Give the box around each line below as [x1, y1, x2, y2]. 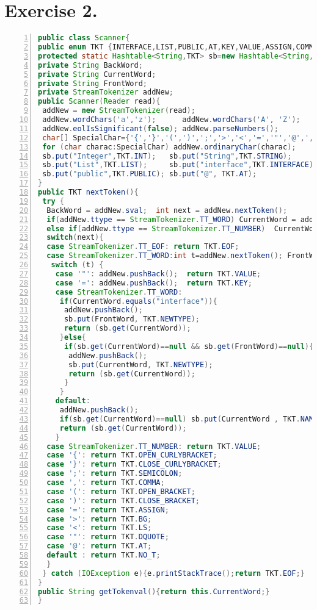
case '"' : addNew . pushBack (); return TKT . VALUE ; [55, 269, 261, 278]
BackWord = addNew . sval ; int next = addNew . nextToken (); [46, 206, 288, 215]
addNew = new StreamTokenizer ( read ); [42, 106, 195, 115]
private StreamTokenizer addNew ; [38, 88, 173, 97]
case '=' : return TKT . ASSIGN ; [46, 505, 169, 514]
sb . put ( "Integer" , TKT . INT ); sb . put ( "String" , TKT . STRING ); [42, 151, 292, 160]
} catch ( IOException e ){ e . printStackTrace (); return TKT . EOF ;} [42, 569, 305, 578]
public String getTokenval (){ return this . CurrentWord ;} [38, 587, 270, 596]
